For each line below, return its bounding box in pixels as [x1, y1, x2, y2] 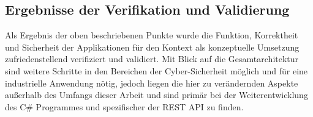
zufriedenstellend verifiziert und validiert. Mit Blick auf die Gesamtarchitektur [5, 52, 299, 65]
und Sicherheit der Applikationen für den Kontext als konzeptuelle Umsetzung [5, 40, 300, 53]
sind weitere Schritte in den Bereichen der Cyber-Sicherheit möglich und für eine [5, 64, 308, 77]
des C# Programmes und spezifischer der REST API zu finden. [5, 100, 244, 113]
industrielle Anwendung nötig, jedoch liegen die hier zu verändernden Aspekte [5, 76, 298, 89]
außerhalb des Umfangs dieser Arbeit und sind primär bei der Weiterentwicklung [5, 88, 308, 101]
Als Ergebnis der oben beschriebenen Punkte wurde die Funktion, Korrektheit [5, 29, 298, 41]
